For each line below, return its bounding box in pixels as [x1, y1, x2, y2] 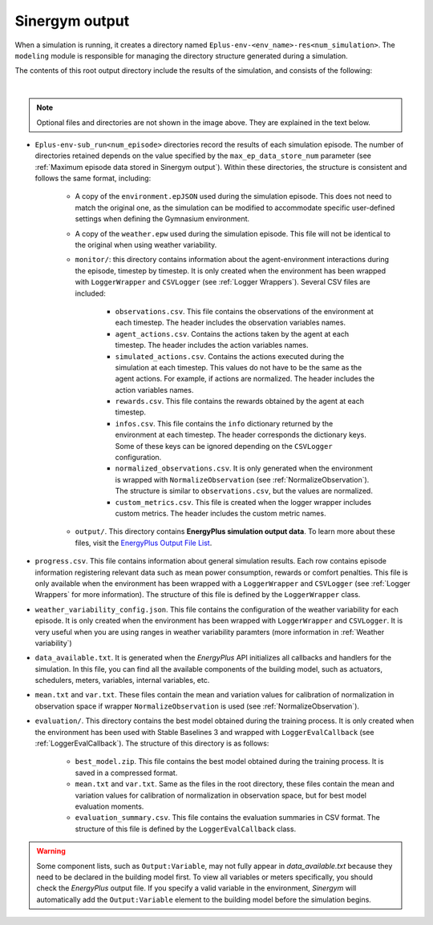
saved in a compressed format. [75, 768, 178, 778]
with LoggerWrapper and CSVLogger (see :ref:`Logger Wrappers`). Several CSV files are [75, 277, 370, 287]
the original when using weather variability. [75, 240, 217, 250]
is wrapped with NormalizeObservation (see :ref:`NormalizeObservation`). [115, 475, 370, 484]
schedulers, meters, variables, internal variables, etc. [34, 676, 210, 685]
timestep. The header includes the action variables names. [115, 341, 309, 350]
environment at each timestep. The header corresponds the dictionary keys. [115, 430, 366, 440]
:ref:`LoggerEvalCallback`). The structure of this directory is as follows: [34, 738, 269, 749]
